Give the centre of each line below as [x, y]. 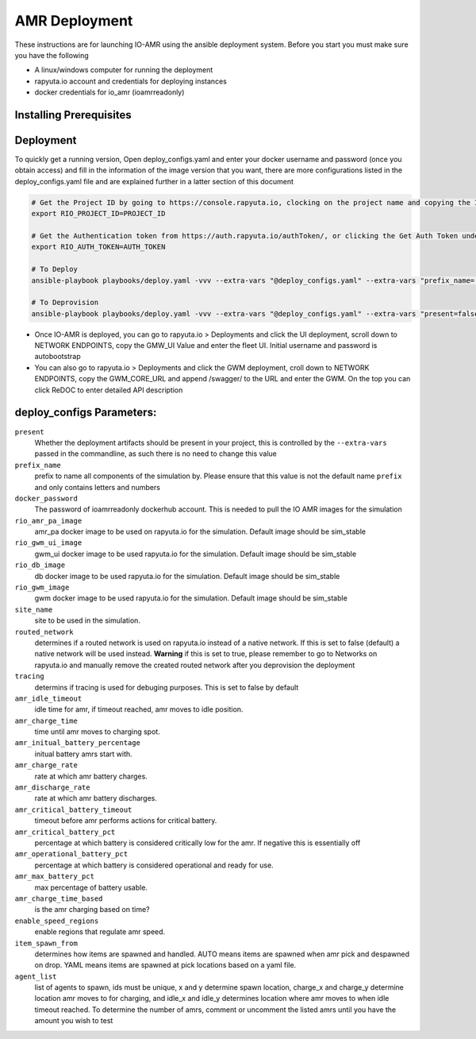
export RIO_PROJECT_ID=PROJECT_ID [98, 214]
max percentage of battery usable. [91, 887]
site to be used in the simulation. [87, 620]
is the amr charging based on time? [92, 910]
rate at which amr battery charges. [91, 776]
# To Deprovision [65, 303]
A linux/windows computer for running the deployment [124, 70]
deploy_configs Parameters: [86, 413]
